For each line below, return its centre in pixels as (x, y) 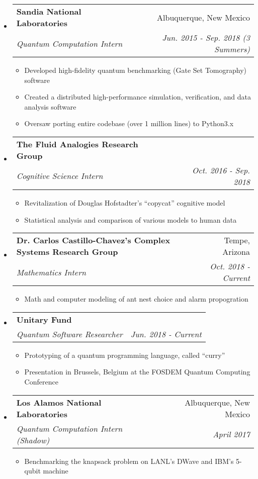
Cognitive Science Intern (60, 176)
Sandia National (49, 11)
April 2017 (231, 434)
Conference (41, 381)
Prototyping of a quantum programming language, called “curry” (125, 355)
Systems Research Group (67, 252)
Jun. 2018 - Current (166, 334)
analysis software (50, 106)
